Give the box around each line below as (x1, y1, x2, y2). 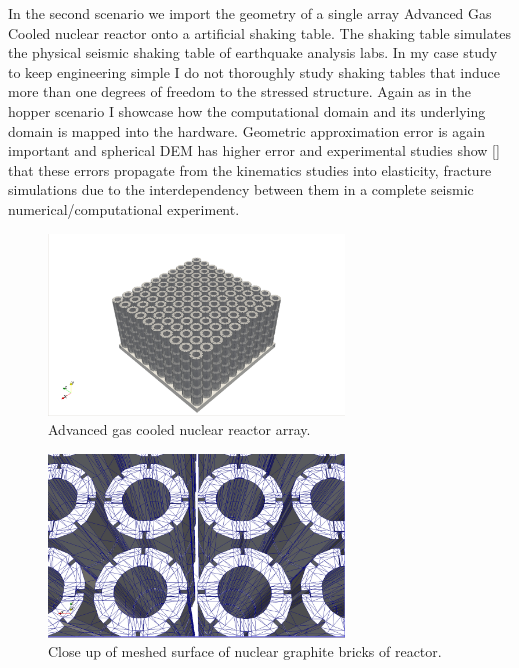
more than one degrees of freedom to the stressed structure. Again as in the (8, 81, 472, 102)
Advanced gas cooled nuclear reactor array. (48, 419, 311, 440)
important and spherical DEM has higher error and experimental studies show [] (8, 140, 500, 161)
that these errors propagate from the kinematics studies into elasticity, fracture (8, 159, 492, 180)
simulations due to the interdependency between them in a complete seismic (8, 179, 474, 200)
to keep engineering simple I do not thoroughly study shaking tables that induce (8, 61, 500, 82)
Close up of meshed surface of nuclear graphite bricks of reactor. (48, 641, 442, 662)
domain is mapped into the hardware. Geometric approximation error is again (8, 120, 485, 141)
